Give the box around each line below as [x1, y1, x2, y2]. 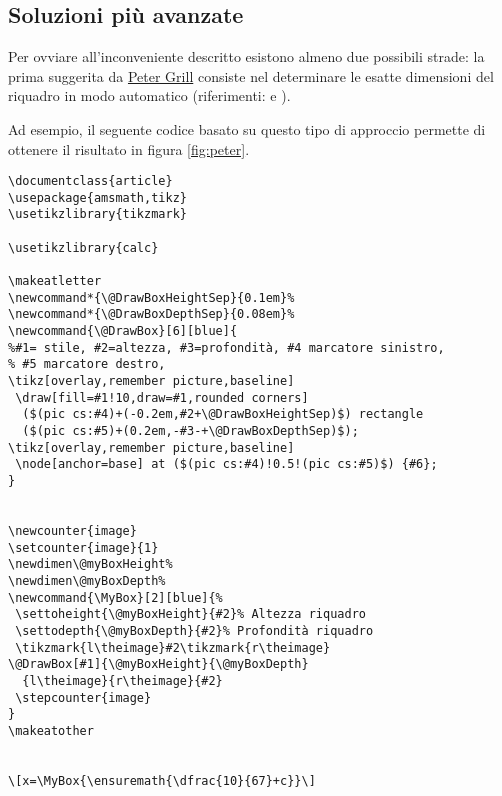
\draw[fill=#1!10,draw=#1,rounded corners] [15, 390, 309, 405]
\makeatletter [8, 274, 102, 289]
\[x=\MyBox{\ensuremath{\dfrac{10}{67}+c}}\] [8, 773, 316, 788]
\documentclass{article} [8, 174, 173, 189]
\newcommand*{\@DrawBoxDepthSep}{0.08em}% [8, 307, 295, 322]
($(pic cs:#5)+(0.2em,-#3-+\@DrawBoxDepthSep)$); [22, 424, 359, 439]
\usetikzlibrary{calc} [8, 240, 159, 255]
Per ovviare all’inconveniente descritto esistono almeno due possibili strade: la [8, 46, 485, 67]
